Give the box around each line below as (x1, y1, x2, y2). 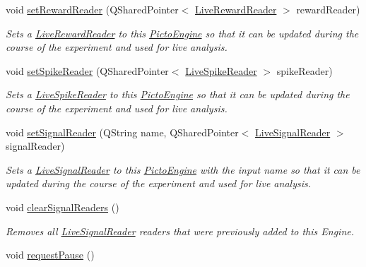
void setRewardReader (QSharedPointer (6, 2, 179, 16)
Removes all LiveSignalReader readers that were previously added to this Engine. (6, 223, 354, 238)
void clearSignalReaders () (6, 199, 119, 214)
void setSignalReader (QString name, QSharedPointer (6, 124, 239, 139)
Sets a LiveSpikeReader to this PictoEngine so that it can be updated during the (6, 87, 350, 102)
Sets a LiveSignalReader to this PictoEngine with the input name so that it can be (6, 162, 360, 177)
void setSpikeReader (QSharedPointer (6, 63, 169, 78)
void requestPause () (6, 247, 95, 262)
